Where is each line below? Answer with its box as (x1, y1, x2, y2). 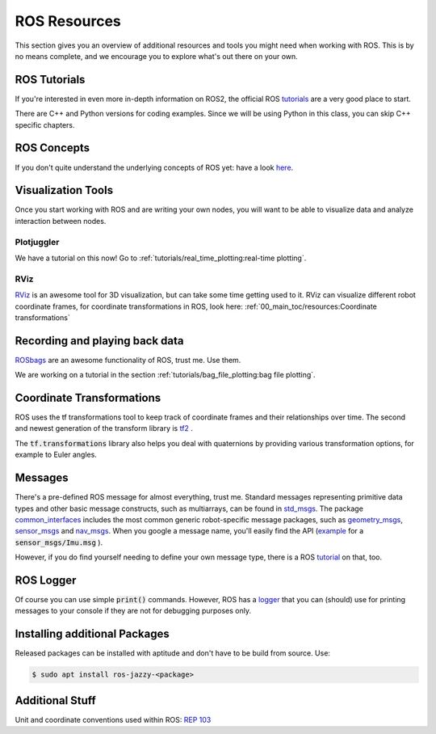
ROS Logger (15, 573, 77, 587)
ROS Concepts (15, 141, 90, 155)
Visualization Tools (15, 183, 113, 197)
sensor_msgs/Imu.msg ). (15, 538, 103, 547)
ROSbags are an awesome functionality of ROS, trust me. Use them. (15, 355, 241, 365)
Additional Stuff (15, 694, 96, 707)
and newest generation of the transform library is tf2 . (15, 424, 194, 433)
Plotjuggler (15, 236, 60, 247)
